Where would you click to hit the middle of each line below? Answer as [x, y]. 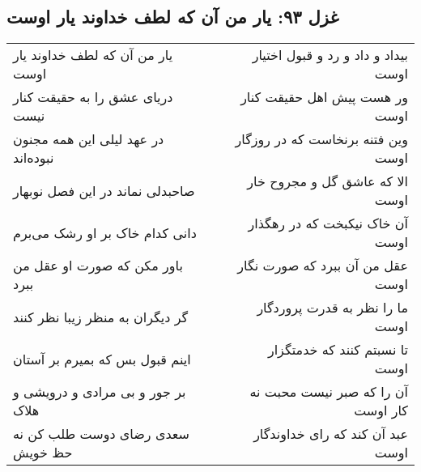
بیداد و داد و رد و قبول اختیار [330, 55]
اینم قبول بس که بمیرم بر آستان [102, 359]
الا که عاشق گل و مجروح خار [327, 181]
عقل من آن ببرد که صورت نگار [323, 266]
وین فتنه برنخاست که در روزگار [321, 139]
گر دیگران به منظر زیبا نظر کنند [101, 317]
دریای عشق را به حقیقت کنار [93, 97]
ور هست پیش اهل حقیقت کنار [324, 97]
